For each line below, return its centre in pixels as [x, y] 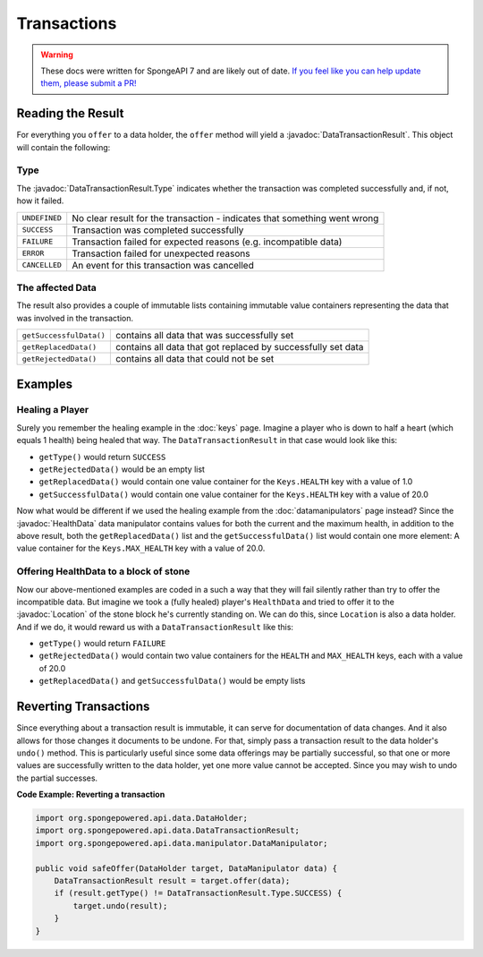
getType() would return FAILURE [102, 644]
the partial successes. [57, 778]
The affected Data [57, 287]
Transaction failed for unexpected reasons [161, 253]
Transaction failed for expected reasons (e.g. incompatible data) [207, 242]
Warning [57, 55]
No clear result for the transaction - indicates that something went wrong [225, 218]
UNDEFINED [42, 218]
